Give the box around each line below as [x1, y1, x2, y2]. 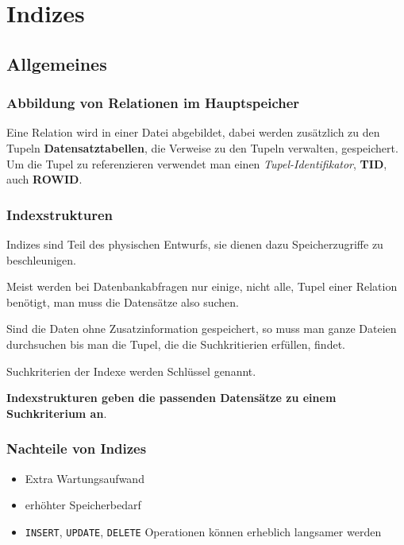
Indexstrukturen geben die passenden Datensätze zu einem [6, 389, 337, 406]
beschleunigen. [6, 251, 76, 268]
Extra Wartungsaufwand [25, 470, 144, 486]
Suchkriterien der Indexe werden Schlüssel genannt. [6, 362, 256, 379]
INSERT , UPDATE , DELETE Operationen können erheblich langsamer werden [25, 523, 382, 539]
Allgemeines [6, 51, 107, 75]
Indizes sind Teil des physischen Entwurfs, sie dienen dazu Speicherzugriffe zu [6, 235, 383, 252]
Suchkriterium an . [6, 404, 107, 421]
